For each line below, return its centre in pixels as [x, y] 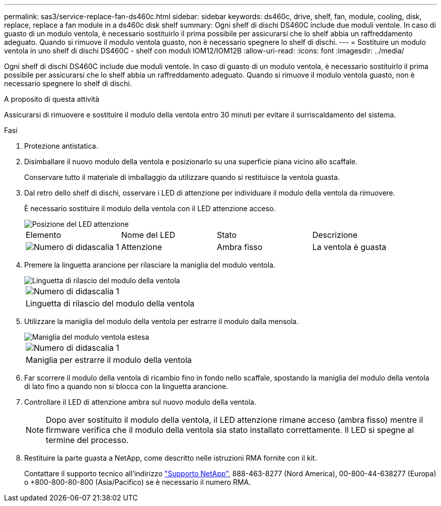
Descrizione [335, 235]
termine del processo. [87, 440]
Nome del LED [148, 235]
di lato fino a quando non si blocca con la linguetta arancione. [126, 386]
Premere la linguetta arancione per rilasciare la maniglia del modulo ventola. [150, 265]
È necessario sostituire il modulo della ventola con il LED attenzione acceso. [150, 208]
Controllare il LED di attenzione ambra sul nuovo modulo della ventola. [140, 402]
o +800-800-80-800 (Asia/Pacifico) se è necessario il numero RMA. [138, 482]
